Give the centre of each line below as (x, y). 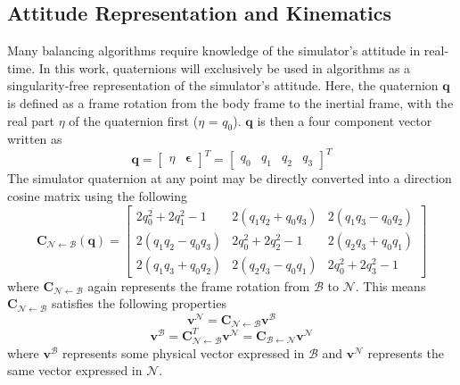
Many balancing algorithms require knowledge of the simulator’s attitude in (214, 50)
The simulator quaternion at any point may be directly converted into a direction (230, 178)
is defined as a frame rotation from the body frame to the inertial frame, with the (230, 102)
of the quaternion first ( (134, 120)
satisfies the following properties (139, 303)
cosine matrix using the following (98, 196)
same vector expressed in (75, 370)
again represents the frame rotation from (199, 285)
